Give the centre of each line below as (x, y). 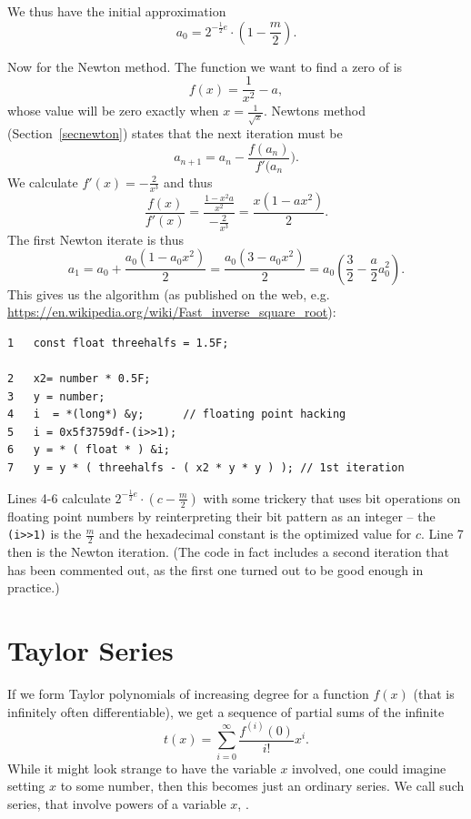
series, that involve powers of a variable (117, 803)
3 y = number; (56, 396)
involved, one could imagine (369, 768)
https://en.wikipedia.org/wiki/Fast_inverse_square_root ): (172, 312)
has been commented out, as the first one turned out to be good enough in (215, 569)
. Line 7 (442, 534)
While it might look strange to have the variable (142, 768)
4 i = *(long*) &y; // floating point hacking (177, 415)
